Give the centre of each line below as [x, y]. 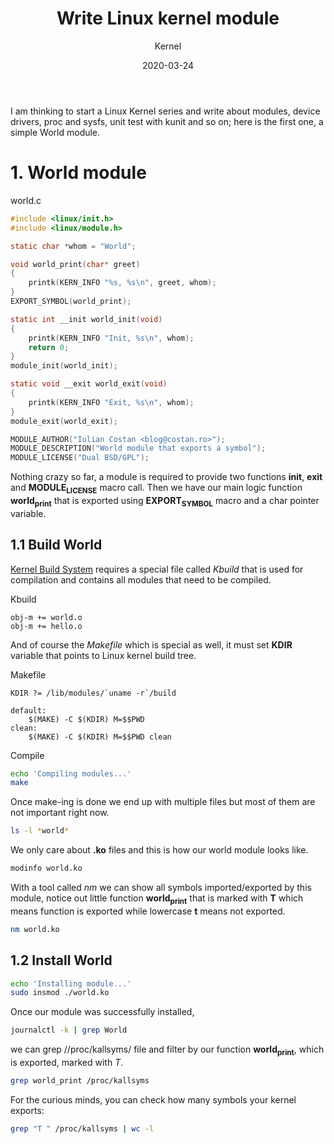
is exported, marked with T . [67, 1062]
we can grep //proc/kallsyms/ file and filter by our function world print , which [167, 1050]
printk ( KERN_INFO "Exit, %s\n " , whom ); [111, 402]
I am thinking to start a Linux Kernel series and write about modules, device [165, 111]
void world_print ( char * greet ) [75, 264]
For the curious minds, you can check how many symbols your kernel [153, 1099]
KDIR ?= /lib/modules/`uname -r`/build [93, 693]
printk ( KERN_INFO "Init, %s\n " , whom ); [111, 338]
